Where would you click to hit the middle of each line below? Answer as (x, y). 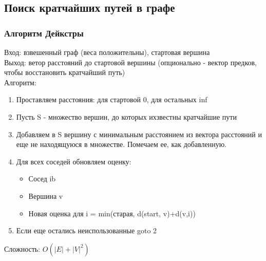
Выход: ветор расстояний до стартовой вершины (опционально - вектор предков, (130, 62)
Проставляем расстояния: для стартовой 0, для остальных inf (112, 99)
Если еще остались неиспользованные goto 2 (87, 230)
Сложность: (22, 248)
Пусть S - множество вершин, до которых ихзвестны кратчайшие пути (126, 116)
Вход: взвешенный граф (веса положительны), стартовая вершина (107, 52)
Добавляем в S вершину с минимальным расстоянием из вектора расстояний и (139, 134)
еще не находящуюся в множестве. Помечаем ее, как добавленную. (121, 144)
